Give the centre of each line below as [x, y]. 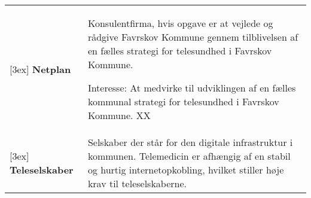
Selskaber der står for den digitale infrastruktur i [190, 142]
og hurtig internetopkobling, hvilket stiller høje [186, 170]
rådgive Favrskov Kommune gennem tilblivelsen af [193, 37]
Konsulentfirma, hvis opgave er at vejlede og [180, 23]
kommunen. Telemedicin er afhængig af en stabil [189, 156]
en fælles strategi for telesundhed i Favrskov [180, 51]
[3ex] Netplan [40, 69]
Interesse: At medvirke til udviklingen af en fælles [192, 88]
